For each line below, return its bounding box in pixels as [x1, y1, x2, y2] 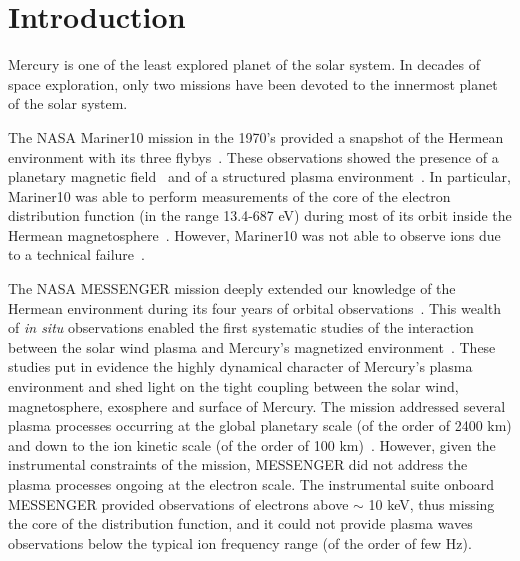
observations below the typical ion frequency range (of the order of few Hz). [8, 532, 472, 553]
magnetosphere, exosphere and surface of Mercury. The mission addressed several [8, 395, 506, 416]
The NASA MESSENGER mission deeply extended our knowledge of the [8, 278, 456, 299]
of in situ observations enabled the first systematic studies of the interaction [8, 317, 474, 338]
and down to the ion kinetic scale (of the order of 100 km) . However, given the [8, 434, 496, 455]
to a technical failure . [8, 244, 145, 265]
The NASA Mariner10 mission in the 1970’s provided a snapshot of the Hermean [8, 126, 504, 147]
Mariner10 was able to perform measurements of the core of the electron [8, 185, 451, 206]
